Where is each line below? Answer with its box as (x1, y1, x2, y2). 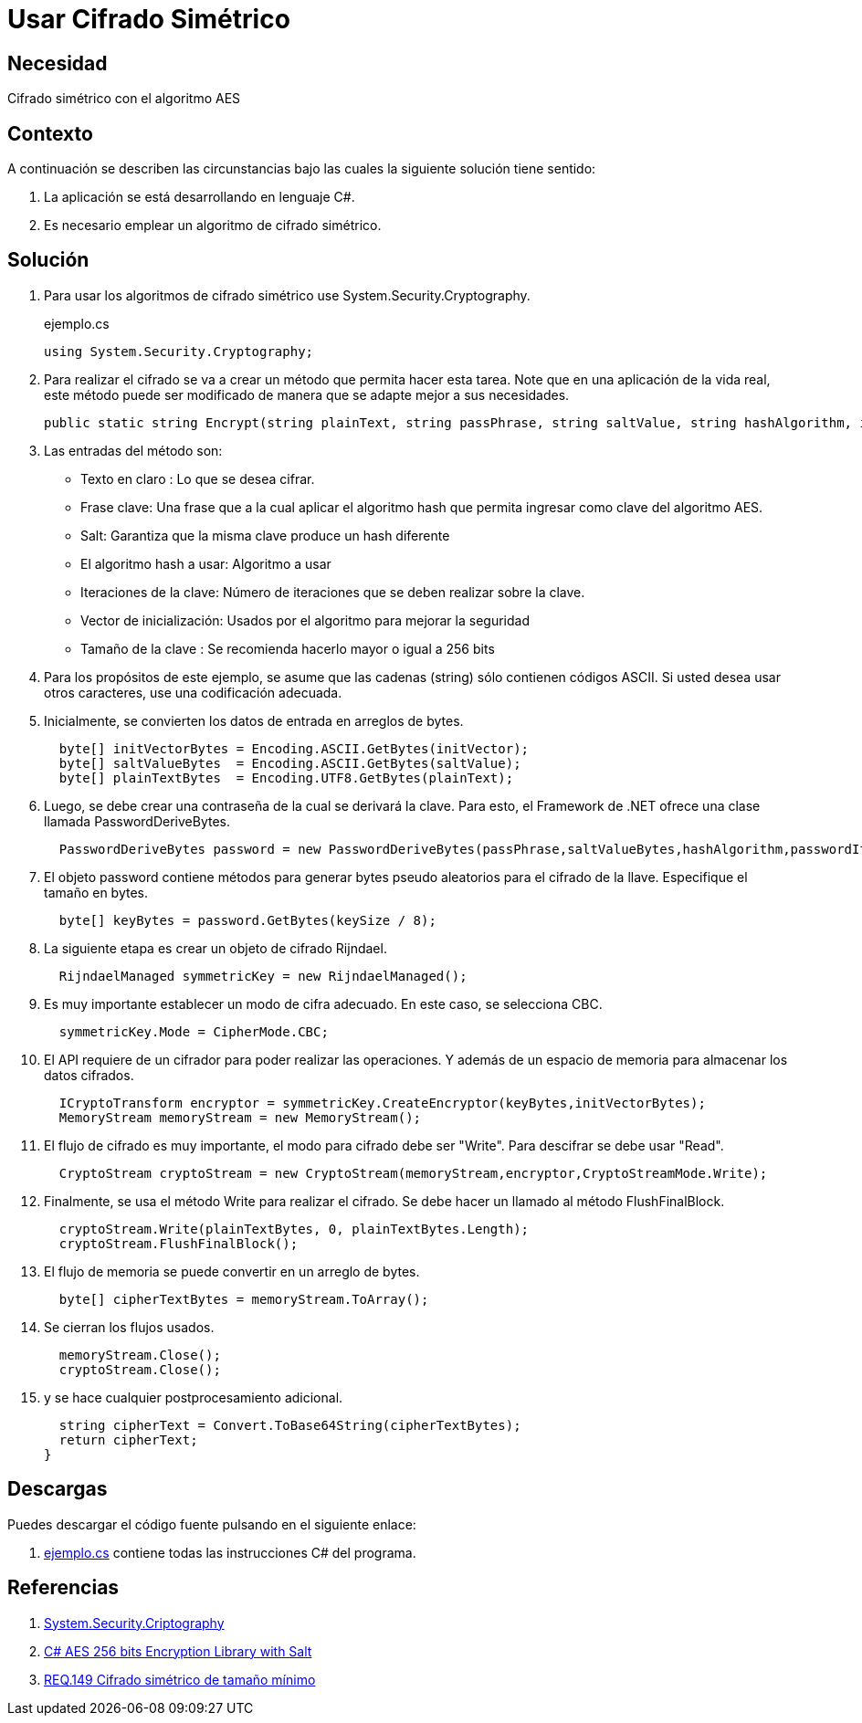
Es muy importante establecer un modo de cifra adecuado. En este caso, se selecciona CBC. (44, 995, 603, 1012)
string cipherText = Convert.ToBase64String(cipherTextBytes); (58, 1417, 521, 1433)
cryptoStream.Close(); (58, 1361, 221, 1377)
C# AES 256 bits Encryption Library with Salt (44, 1643, 312, 1659)
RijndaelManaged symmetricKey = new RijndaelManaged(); (58, 968, 468, 983)
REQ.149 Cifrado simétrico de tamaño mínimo (44, 1671, 316, 1687)
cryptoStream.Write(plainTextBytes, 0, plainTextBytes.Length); (58, 1221, 530, 1236)
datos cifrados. (44, 1066, 134, 1083)
